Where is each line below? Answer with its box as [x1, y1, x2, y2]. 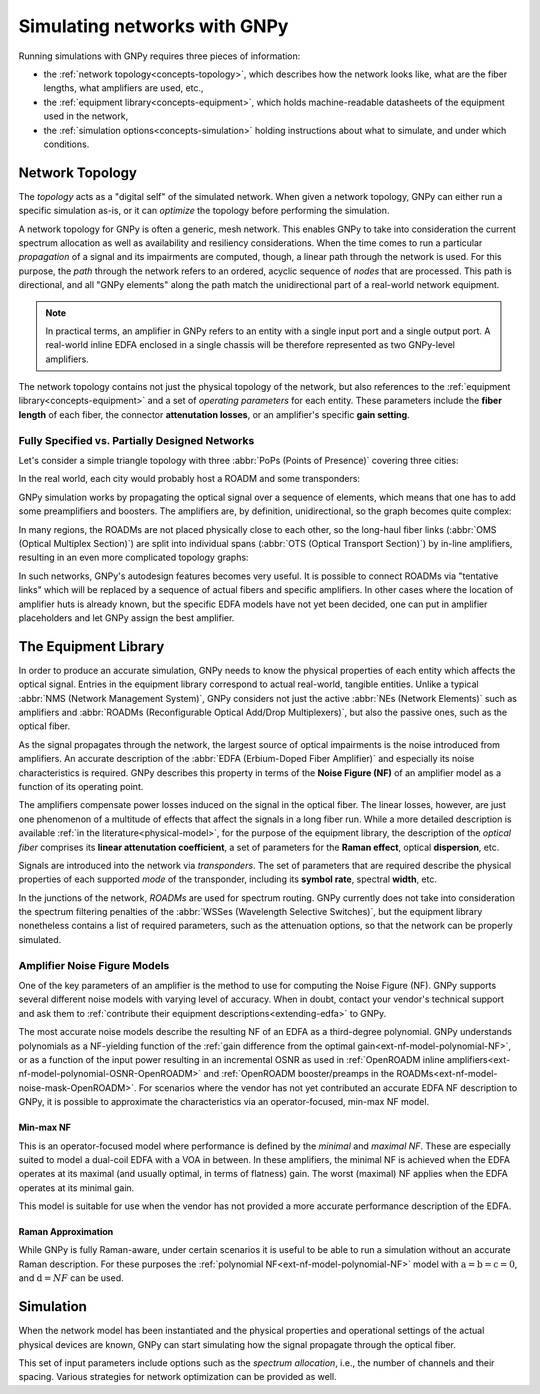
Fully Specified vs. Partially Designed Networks [18, 433, 255, 447]
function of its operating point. [18, 780, 144, 792]
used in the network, [43, 110, 129, 122]
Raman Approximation [18, 1226, 114, 1238]
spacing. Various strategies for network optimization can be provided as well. [18, 1371, 337, 1383]
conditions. [43, 138, 90, 150]
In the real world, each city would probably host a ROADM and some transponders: [18, 473, 360, 485]
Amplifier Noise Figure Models [18, 958, 170, 972]
